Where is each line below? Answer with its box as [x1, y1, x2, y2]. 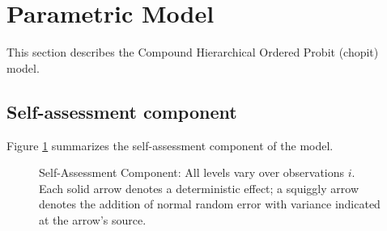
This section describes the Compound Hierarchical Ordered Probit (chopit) [6, 44, 379, 61]
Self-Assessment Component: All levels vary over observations [39, 164, 345, 181]
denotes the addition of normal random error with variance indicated [39, 195, 381, 212]
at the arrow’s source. [39, 211, 147, 228]
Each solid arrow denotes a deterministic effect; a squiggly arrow [39, 179, 359, 196]
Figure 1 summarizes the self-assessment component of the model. [6, 136, 334, 153]
